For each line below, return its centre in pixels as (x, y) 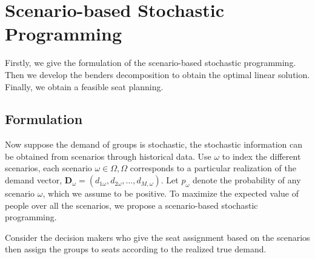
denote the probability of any (247, 180)
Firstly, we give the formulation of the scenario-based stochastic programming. (151, 63)
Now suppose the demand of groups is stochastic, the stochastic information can (154, 144)
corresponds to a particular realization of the (213, 168)
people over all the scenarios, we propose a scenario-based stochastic (131, 205)
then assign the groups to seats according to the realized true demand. (136, 249)
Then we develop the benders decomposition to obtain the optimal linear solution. (157, 74)
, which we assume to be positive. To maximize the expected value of (171, 193)
